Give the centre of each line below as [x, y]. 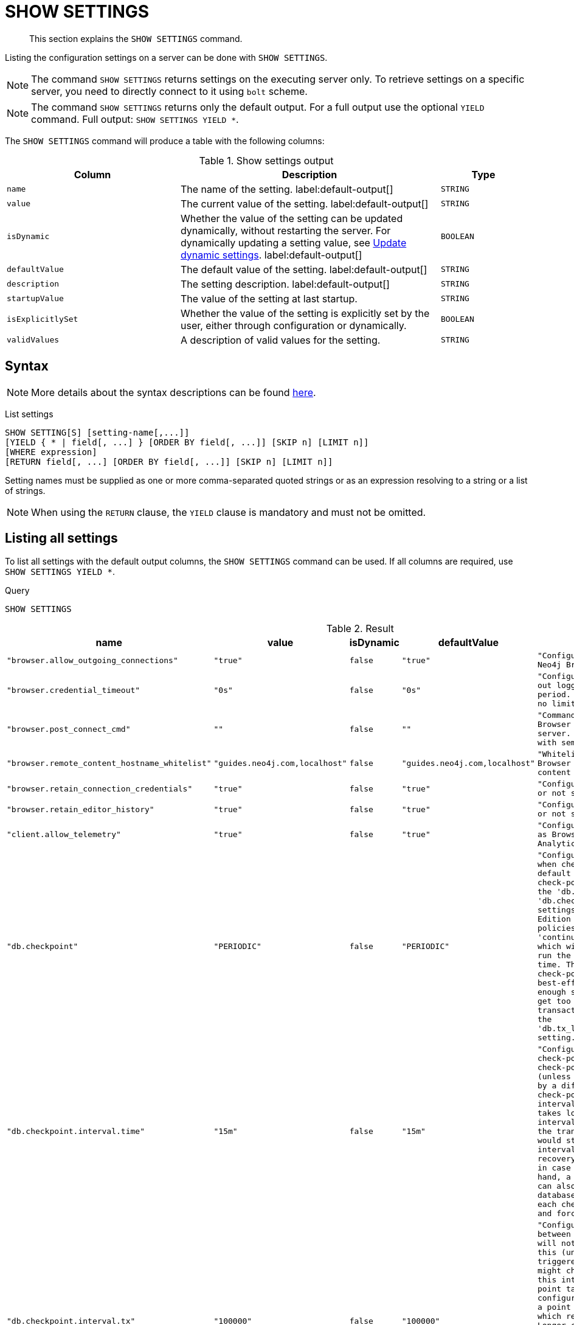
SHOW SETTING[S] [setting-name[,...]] [97, 432]
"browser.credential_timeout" [74, 690]
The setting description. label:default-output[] [285, 284]
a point [554, 1307]
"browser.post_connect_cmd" [69, 729]
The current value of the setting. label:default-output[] [304, 203]
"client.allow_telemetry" [64, 835]
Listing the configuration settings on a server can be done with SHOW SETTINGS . [166, 57]
